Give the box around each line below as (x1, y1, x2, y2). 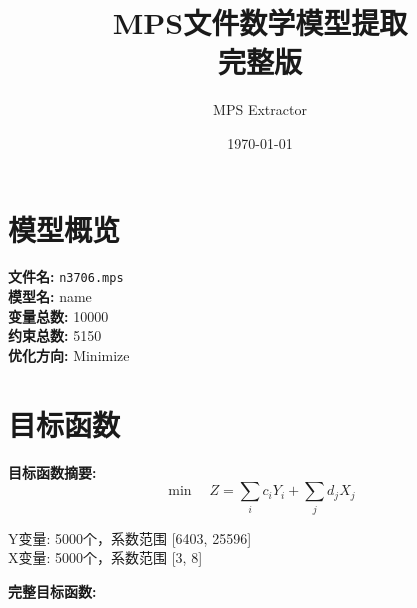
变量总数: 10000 (8, 305, 109, 326)
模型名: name (8, 286, 92, 307)
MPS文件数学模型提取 (112, 2, 408, 43)
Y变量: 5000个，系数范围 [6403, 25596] (8, 527, 252, 548)
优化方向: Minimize (8, 344, 130, 365)
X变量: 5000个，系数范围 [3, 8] (8, 547, 203, 568)
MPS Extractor (213, 99, 307, 120)
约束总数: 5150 (8, 325, 102, 346)
